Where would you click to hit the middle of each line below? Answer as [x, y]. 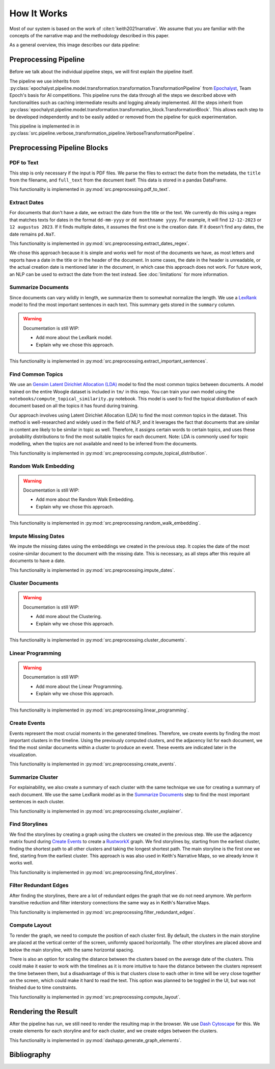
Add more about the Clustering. [69, 617]
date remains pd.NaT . [32, 234]
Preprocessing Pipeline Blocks [59, 148]
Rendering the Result [44, 1012]
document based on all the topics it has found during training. [74, 406]
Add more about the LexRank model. [74, 338]
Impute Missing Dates [37, 536]
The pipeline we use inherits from [45, 81]
